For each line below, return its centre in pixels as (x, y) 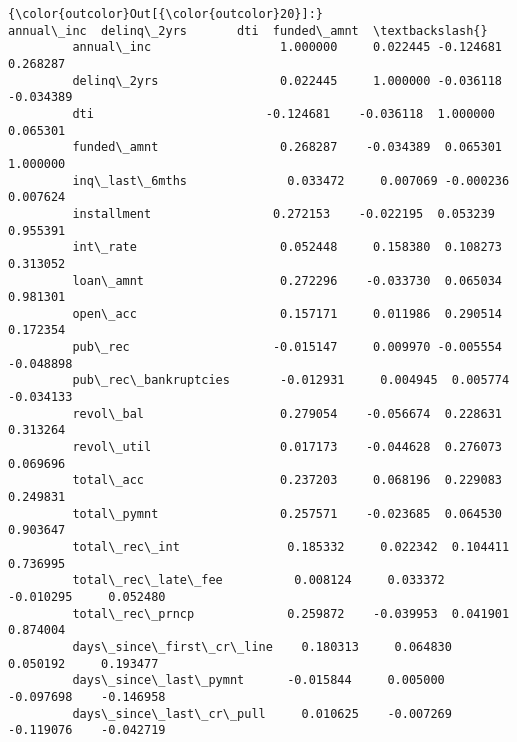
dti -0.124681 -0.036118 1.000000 (283, 113)
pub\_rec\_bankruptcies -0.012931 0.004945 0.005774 (291, 380)
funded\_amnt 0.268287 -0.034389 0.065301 (287, 147)
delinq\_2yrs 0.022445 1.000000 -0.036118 (287, 80)
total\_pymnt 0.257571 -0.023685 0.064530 (287, 513)
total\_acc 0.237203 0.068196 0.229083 (287, 480)
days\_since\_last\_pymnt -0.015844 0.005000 (258, 680)
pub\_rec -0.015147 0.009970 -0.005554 (287, 347)
